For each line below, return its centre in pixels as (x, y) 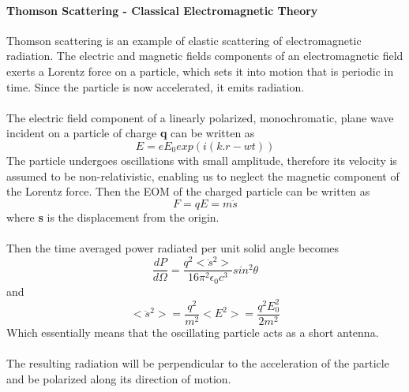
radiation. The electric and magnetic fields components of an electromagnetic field (205, 56)
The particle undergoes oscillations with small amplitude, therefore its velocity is (202, 160)
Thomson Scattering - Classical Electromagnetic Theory (162, 10)
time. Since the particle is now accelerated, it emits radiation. (156, 86)
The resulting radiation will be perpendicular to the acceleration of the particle (198, 363)
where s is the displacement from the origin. (113, 217)
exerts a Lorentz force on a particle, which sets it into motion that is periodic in (200, 71)
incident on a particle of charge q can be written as (131, 133)
